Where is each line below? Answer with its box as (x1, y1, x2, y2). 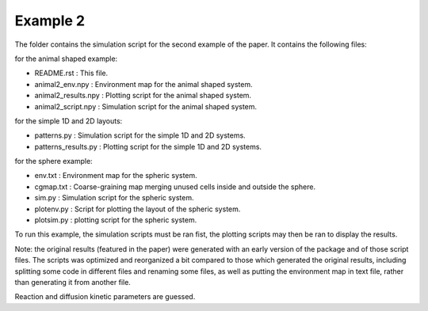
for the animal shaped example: (14, 54, 118, 63)
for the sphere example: (14, 157, 93, 166)
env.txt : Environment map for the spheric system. (34, 171, 197, 180)
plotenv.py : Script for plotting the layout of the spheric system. (34, 204, 241, 214)
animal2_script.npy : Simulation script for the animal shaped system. (34, 101, 258, 111)
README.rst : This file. (34, 68, 109, 78)
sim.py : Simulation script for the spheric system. (34, 193, 194, 203)
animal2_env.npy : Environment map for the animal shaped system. (34, 79, 253, 89)
